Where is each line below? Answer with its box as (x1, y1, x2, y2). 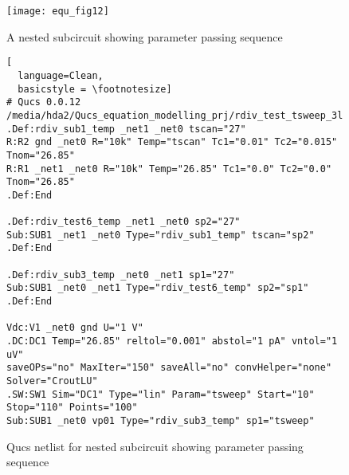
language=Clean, (18, 69, 104, 81)
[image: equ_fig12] (6, 6, 109, 17)
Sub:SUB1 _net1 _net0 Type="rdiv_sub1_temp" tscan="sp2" (6, 229, 315, 241)
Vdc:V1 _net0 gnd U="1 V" (6, 322, 143, 334)
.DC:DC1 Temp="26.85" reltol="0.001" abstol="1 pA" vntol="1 (6, 336, 338, 347)
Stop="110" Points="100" (6, 402, 138, 414)
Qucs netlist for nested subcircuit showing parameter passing (6, 438, 304, 454)
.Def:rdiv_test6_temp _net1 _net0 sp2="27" (6, 216, 241, 228)
